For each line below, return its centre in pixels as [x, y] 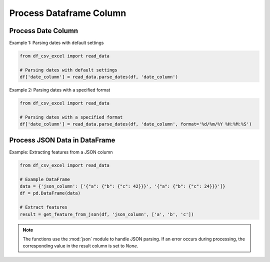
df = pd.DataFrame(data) [50, 193]
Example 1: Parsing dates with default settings [56, 43]
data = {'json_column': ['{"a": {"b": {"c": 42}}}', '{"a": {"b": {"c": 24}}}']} [123, 186]
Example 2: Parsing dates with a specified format [60, 90]
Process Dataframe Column [68, 13]
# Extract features [43, 207]
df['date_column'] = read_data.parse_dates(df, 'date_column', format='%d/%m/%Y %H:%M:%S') [136, 124]
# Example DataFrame [45, 179]
